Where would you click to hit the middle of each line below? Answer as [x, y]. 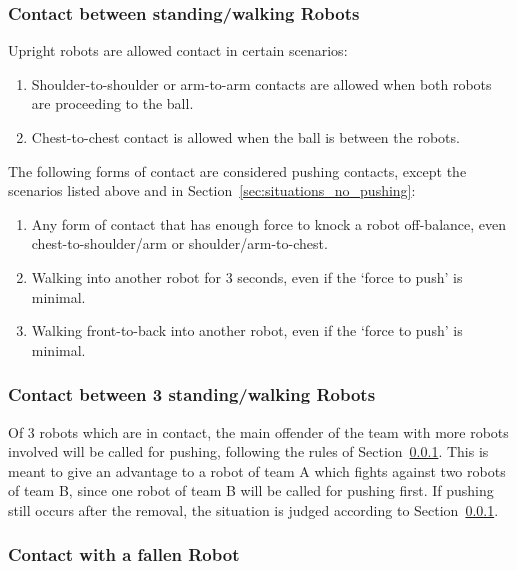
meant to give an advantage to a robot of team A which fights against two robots [257, 470]
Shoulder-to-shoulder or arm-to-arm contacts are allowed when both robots [261, 83]
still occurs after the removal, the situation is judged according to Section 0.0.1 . [253, 509]
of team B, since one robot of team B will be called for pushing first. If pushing [251, 490]
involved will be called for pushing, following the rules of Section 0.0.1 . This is [248, 451]
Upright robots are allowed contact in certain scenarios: [178, 50]
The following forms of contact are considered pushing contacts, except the [237, 170]
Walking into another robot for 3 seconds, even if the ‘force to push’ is [247, 276]
